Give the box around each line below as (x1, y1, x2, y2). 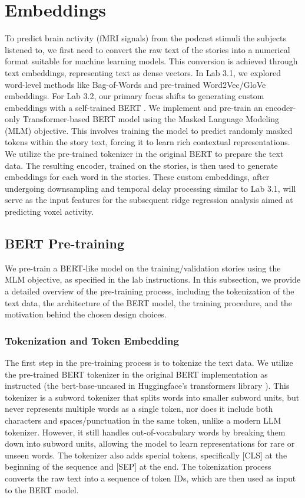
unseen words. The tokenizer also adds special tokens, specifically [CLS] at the (5, 448, 287, 461)
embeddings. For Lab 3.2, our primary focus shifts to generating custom (5, 90, 264, 102)
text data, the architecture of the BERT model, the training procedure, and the (5, 296, 293, 309)
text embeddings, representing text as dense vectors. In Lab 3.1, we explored (5, 66, 281, 78)
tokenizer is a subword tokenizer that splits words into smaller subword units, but (5, 391, 300, 403)
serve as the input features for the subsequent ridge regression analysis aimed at (5, 194, 293, 206)
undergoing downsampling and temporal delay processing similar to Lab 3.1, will (5, 182, 296, 194)
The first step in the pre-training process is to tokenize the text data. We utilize (5, 356, 293, 369)
